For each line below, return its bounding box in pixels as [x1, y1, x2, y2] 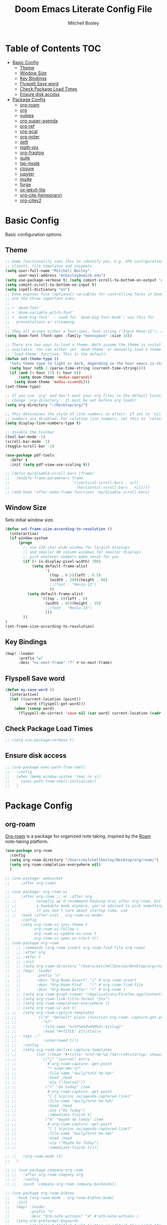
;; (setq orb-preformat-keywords [5, 1218, 79, 1224]
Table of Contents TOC [5, 42, 101, 54]
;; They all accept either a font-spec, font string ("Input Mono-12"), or [5, 329, 166, 334]
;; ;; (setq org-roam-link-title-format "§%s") [5, 996, 110, 1001]
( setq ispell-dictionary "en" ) [5, 287, 70, 292]
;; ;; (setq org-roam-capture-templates [5, 1010, 94, 1015]
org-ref [19, 123, 35, 129]
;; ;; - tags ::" [5, 1033, 41, 1039]
